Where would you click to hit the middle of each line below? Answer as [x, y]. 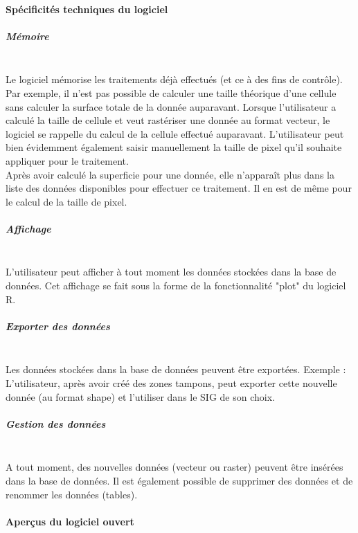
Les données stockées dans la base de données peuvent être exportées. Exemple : [176, 369]
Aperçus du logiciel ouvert [70, 521]
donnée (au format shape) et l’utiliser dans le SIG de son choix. [140, 396]
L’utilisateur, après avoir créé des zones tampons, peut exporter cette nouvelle [171, 382]
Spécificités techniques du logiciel [87, 9]
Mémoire [27, 36]
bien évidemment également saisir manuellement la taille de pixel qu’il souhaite [174, 147]
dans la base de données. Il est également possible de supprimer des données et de [179, 480]
